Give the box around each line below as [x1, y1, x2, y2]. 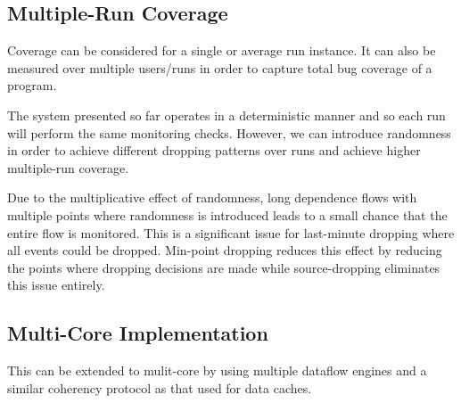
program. [7, 76, 57, 95]
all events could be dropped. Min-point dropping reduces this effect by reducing [7, 241, 442, 259]
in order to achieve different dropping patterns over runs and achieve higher [7, 141, 421, 160]
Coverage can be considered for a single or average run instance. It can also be [7, 41, 436, 60]
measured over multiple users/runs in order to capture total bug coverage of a [7, 58, 432, 77]
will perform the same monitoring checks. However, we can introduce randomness [7, 123, 451, 142]
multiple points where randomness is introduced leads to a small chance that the [7, 205, 448, 224]
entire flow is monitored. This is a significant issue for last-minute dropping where [7, 223, 455, 242]
